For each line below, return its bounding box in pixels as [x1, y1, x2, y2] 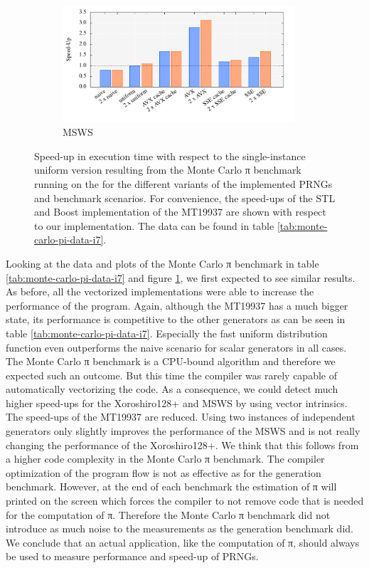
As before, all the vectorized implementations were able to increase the [6, 284, 314, 299]
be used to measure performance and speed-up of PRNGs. [6, 549, 259, 564]
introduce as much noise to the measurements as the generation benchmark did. [6, 521, 353, 536]
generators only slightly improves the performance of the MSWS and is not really [6, 424, 360, 438]
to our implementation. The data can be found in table [34, 218, 274, 233]
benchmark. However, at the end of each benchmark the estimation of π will [6, 479, 337, 494]
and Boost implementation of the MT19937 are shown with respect [34, 204, 326, 219]
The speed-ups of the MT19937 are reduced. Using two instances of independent [6, 409, 355, 424]
